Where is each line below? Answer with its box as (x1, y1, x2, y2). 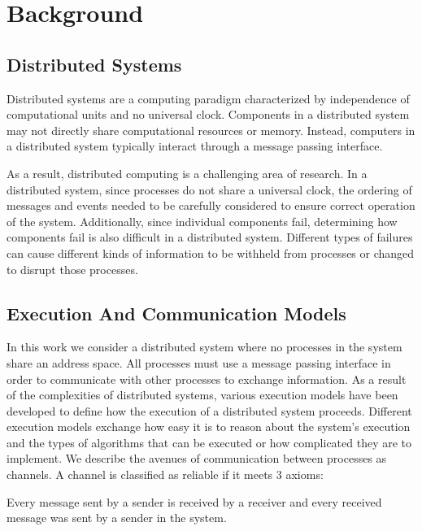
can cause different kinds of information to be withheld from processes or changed (7, 244, 415, 261)
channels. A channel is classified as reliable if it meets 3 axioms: (7, 466, 324, 483)
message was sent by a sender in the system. (7, 509, 227, 526)
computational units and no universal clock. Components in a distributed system (7, 106, 410, 123)
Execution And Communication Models (7, 300, 346, 325)
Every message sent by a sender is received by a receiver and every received (7, 493, 382, 510)
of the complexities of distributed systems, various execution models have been (7, 386, 398, 403)
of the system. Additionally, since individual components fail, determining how (7, 212, 398, 229)
